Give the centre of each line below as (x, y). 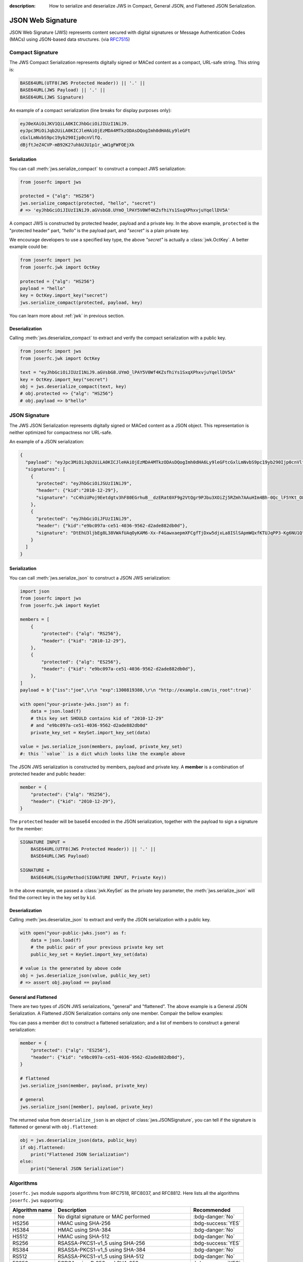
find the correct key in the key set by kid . (53, 897)
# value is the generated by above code (70, 968)
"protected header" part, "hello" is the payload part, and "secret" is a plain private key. (99, 230)
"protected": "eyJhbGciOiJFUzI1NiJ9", (84, 518)
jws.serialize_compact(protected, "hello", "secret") (88, 203)
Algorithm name (32, 1210)
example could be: (29, 247)
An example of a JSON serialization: (47, 442)
